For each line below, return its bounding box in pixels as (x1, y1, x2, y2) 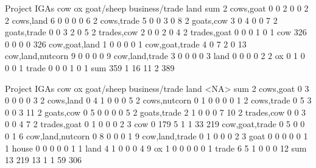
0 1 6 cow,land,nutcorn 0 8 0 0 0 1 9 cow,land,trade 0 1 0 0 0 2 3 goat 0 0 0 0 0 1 (5, 129, 308, 142)
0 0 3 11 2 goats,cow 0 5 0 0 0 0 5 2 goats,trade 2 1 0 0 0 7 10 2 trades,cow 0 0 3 (5, 105, 306, 118)
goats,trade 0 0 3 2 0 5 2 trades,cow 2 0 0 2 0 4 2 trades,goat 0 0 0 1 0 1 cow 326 (5, 26, 307, 38)
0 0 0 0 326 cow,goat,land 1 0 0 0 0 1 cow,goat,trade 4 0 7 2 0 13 (5, 37, 247, 50)
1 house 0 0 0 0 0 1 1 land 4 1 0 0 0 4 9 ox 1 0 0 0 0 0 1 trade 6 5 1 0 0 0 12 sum (5, 141, 307, 154)
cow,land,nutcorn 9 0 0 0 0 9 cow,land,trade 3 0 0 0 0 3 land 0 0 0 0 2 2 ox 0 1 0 (5, 49, 305, 62)
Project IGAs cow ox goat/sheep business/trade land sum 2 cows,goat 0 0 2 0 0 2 (5, 2, 309, 14)
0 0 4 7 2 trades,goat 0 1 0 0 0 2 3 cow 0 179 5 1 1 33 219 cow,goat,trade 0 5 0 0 (5, 117, 305, 130)
